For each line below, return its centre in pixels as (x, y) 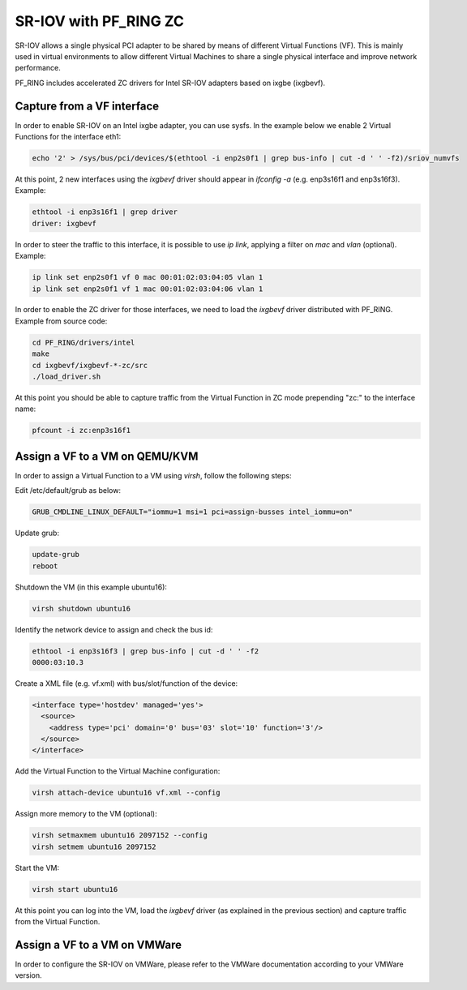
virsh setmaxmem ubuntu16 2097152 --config (120, 836)
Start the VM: (37, 868)
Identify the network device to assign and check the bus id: (114, 629)
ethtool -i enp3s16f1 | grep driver (105, 212)
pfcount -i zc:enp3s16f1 (81, 431)
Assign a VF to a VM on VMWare (99, 945)
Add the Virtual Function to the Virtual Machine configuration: (118, 771)
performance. (38, 68)
